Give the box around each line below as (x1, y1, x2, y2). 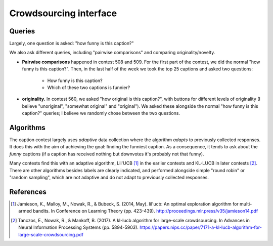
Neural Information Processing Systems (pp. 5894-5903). (18, 224, 139, 230)
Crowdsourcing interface (9, 8, 117, 19)
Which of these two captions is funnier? (47, 85, 130, 91)
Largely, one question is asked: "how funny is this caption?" (9, 40, 134, 47)
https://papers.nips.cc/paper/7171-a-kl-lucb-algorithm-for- (139, 224, 262, 230)
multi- (239, 200, 252, 207)
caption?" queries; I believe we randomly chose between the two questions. (22, 110, 180, 116)
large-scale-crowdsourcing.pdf (18, 231, 83, 237)
